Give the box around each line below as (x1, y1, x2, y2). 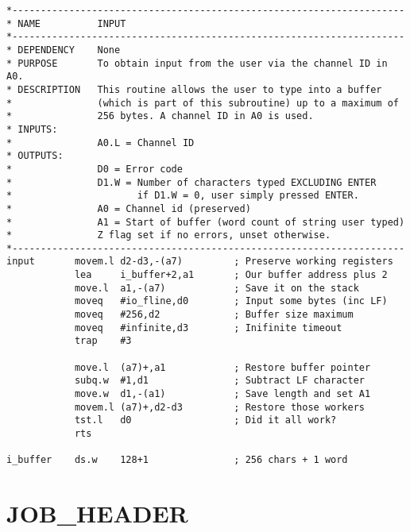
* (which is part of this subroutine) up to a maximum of (6, 97, 399, 109)
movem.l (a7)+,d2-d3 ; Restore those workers (74, 401, 366, 413)
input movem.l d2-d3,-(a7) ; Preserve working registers (6, 256, 393, 268)
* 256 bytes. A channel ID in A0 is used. (6, 110, 314, 122)
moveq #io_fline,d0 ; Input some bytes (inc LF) (74, 295, 388, 307)
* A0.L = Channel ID (6, 137, 195, 148)
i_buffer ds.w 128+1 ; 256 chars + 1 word (6, 454, 348, 466)
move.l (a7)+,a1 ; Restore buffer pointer (74, 361, 371, 373)
